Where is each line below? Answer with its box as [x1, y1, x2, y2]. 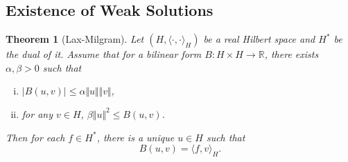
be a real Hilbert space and [203, 32, 315, 46]
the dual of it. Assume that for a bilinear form [6, 47, 202, 61]
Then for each [6, 130, 65, 144]
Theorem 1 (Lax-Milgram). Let [6, 32, 144, 46]
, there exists [264, 47, 319, 61]
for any [21, 106, 53, 121]
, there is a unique [96, 130, 175, 144]
